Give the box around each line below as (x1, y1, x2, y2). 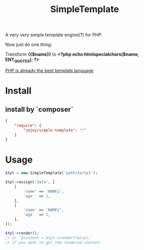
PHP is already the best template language (5, 67, 94, 73)
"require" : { (14, 123, 42, 128)
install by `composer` (5, 105, 74, 113)
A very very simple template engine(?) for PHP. (5, 32, 103, 38)
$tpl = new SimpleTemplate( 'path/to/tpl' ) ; (5, 171, 98, 176)
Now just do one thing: (5, 42, 52, 48)
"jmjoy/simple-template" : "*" (23, 128, 87, 133)
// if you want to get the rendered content (5, 240, 100, 245)
